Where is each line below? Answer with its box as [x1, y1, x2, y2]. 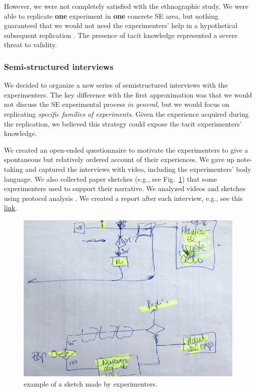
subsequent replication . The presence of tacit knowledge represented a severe [4, 30, 238, 40]
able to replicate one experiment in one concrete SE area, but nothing [4, 10, 219, 21]
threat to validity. [4, 39, 57, 50]
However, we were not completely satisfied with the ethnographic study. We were [4, 1, 249, 11]
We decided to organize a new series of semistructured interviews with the [4, 80, 228, 90]
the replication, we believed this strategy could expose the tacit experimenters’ [4, 118, 242, 129]
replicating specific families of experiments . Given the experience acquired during [4, 108, 249, 119]
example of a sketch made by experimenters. [24, 378, 157, 389]
